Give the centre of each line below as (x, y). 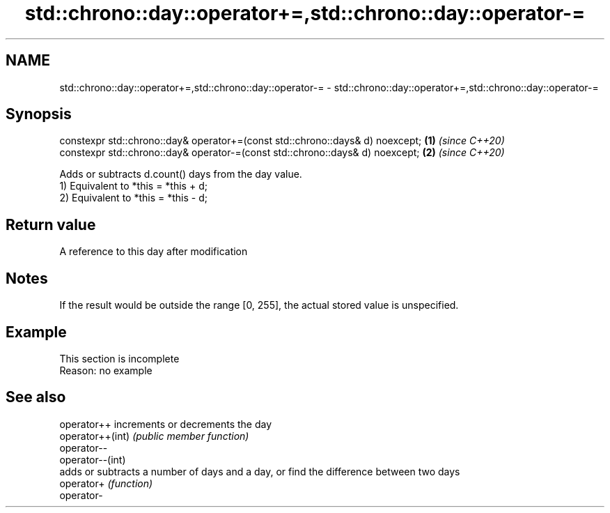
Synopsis (39, 114)
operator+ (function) (106, 483)
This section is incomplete (119, 358)
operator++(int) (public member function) (154, 436)
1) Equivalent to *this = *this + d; (133, 186)
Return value (51, 224)
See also (36, 397)
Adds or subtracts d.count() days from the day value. (181, 174)
